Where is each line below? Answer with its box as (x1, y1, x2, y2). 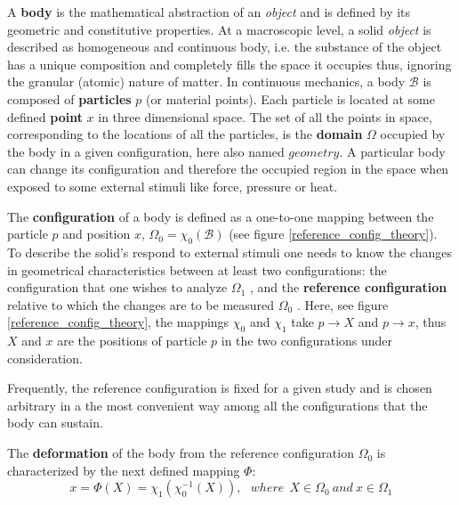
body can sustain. (7, 413, 103, 432)
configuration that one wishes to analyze (7, 278, 228, 297)
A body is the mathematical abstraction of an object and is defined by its (7, 3, 411, 20)
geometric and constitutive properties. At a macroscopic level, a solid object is (7, 20, 431, 38)
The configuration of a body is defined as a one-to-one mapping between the (7, 207, 434, 225)
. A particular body (339, 142, 446, 160)
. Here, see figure (296, 295, 389, 314)
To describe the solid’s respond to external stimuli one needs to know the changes (7, 242, 452, 261)
